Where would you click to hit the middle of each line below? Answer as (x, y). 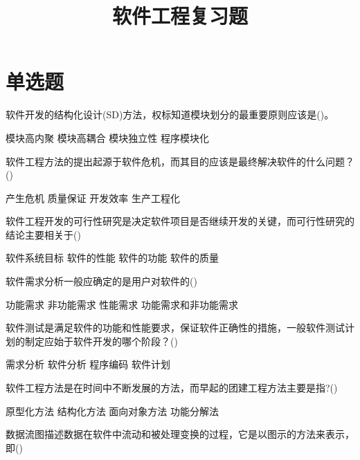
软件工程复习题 (180, 16)
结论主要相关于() (43, 234)
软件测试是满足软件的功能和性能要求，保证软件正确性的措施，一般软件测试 (175, 328)
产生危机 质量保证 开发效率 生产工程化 (93, 197)
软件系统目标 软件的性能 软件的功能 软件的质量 (112, 258)
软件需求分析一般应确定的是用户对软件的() (101, 281)
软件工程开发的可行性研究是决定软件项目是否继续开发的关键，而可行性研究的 (180, 221)
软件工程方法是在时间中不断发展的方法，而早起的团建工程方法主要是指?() (172, 388)
